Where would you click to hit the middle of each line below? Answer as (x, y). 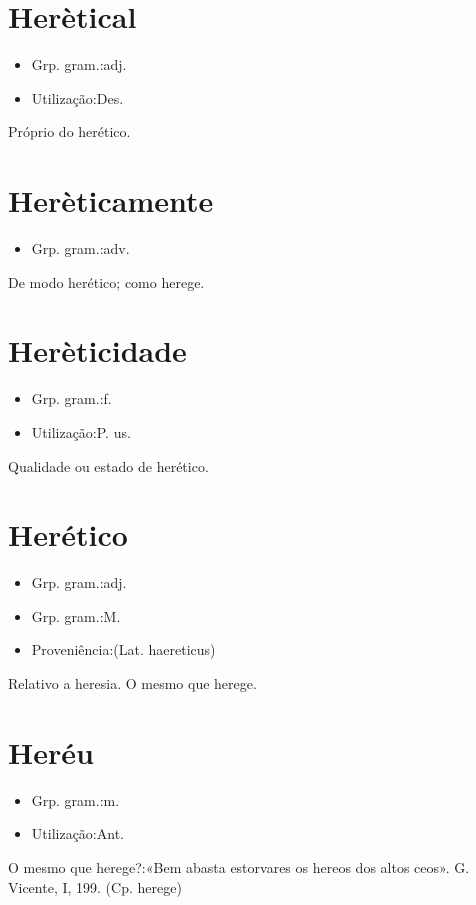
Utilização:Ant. (77, 833)
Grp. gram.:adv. (80, 248)
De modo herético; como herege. (106, 281)
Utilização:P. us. (81, 431)
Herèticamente (111, 200)
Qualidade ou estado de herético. (108, 465)
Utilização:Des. (77, 97)
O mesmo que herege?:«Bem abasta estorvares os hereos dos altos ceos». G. (239, 866)
